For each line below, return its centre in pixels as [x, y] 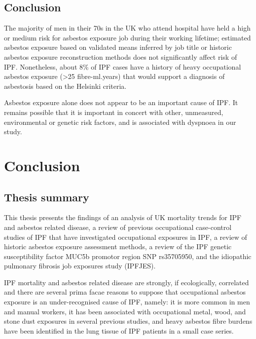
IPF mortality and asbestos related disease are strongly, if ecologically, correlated [127, 282]
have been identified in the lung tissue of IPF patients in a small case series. [119, 330]
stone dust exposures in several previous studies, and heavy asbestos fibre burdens [128, 321]
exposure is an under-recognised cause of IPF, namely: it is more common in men [127, 302]
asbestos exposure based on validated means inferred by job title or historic [118, 47]
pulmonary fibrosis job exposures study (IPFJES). [80, 266]
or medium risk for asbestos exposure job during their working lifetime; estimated [128, 37]
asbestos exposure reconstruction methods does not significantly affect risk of [121, 56]
